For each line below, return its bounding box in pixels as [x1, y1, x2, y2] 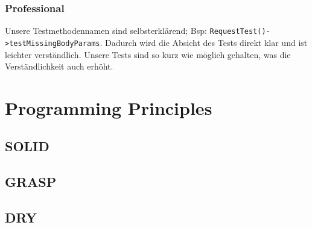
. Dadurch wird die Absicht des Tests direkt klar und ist [100, 36, 308, 48]
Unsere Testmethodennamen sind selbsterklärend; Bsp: [5, 24, 207, 37]
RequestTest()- [209, 27, 270, 36]
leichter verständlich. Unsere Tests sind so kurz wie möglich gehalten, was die [5, 48, 291, 60]
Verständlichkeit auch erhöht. [5, 60, 113, 73]
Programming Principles [5, 95, 212, 120]
